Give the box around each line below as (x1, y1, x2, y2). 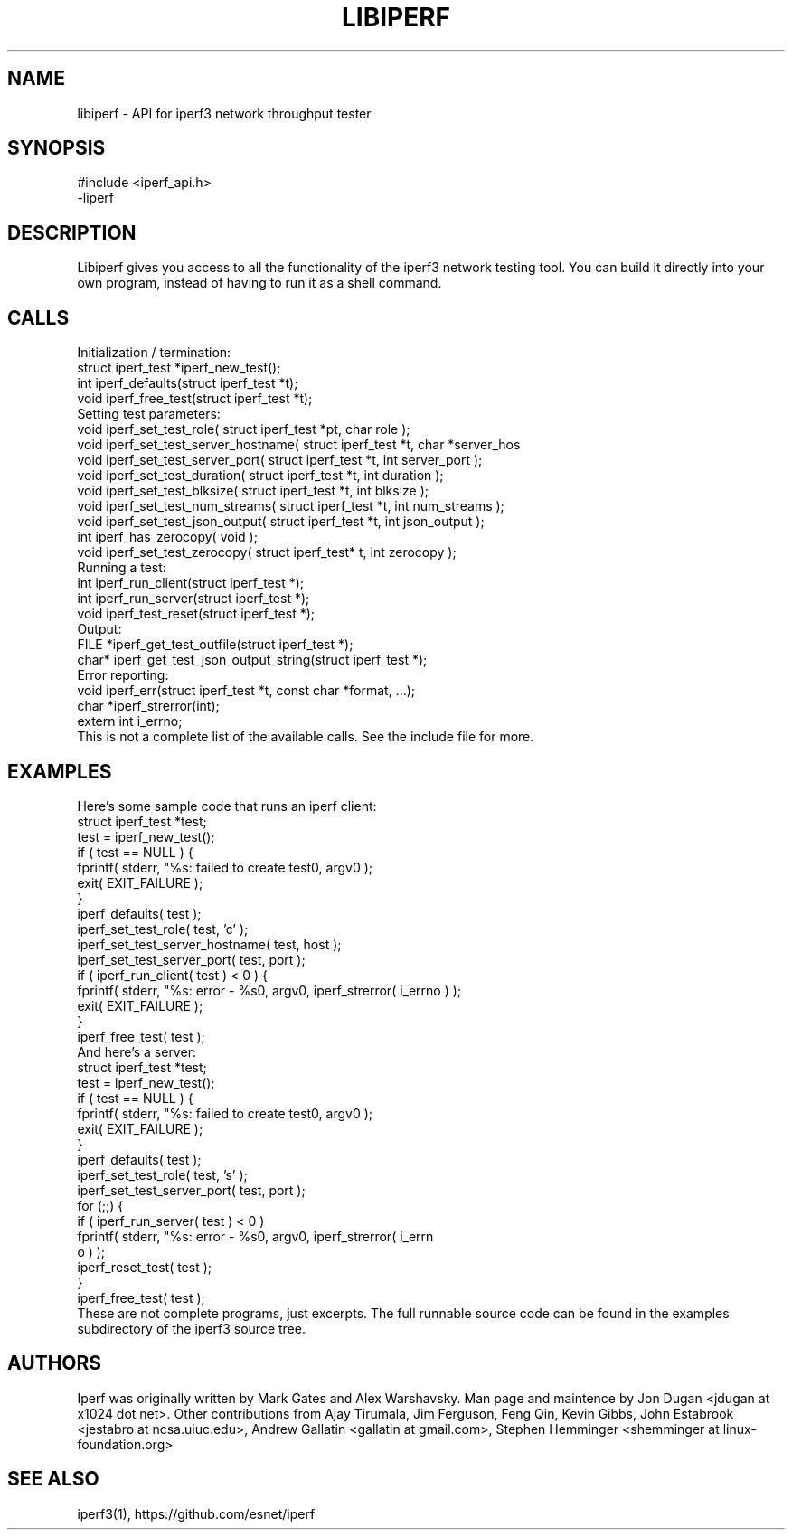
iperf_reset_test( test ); (77, 1259, 212, 1275)
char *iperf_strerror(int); (77, 698, 220, 714)
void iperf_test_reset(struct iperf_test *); (77, 606, 316, 622)
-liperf (77, 190, 115, 206)
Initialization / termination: (77, 344, 231, 361)
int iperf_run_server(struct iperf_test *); (77, 590, 310, 607)
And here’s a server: (77, 1043, 196, 1060)
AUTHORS (7, 1352, 102, 1375)
